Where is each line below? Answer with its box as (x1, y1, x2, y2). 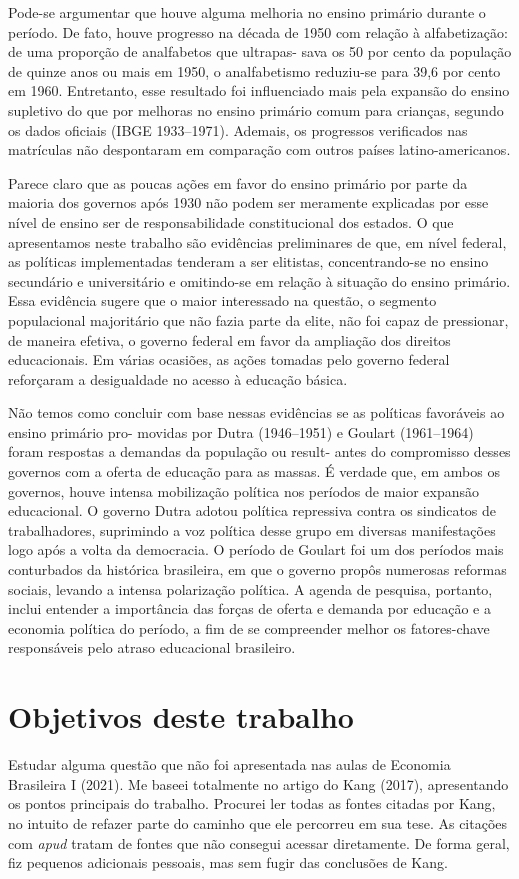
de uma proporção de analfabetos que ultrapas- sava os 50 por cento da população (8, 41, 512, 62)
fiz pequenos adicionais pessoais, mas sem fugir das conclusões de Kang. (8, 852, 448, 873)
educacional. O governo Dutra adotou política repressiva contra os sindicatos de (8, 500, 497, 521)
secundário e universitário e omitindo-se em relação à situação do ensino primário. (8, 270, 511, 291)
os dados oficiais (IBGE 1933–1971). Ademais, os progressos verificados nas (8, 119, 468, 140)
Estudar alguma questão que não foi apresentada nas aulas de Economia (8, 754, 451, 775)
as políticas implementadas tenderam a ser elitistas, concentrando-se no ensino (8, 251, 489, 272)
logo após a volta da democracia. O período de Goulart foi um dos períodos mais (8, 539, 504, 560)
